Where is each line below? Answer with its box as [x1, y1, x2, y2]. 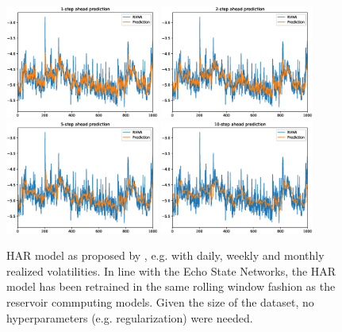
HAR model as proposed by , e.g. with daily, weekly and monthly [6, 247, 325, 264]
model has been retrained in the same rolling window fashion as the [6, 278, 336, 295]
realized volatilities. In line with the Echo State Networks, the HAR [6, 262, 336, 279]
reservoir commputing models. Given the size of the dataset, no [6, 293, 314, 310]
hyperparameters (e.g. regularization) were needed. [6, 309, 253, 326]
